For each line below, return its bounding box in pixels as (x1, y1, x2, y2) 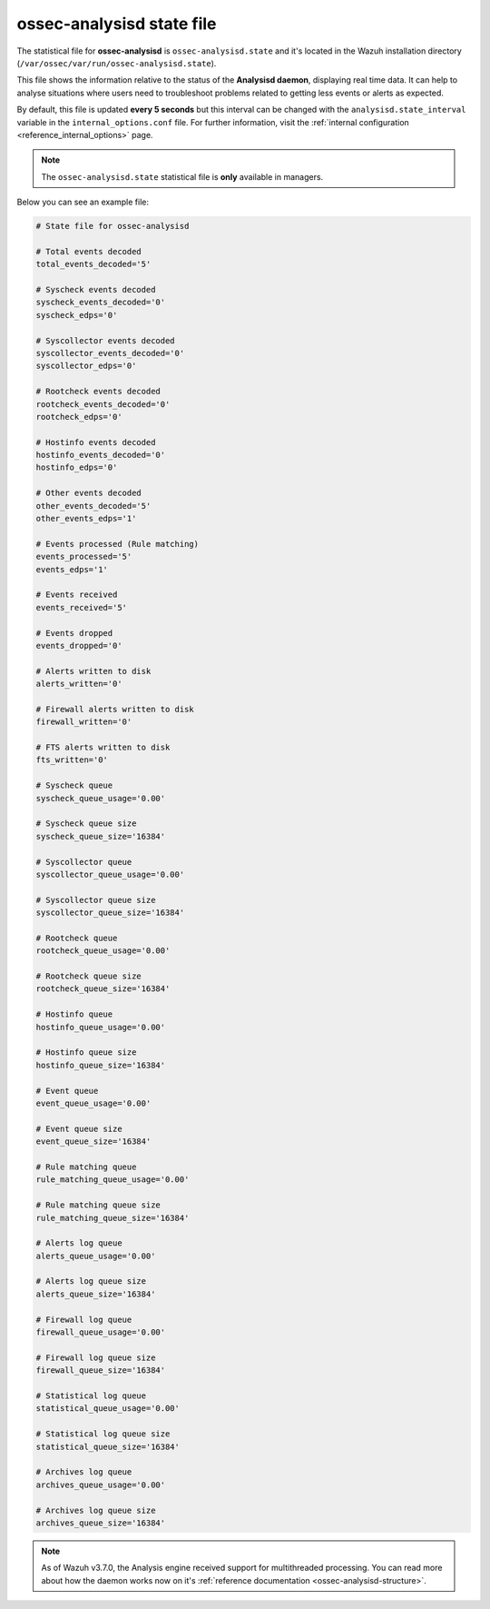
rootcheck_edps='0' (35, 412, 122, 422)
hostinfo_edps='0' (35, 462, 118, 472)
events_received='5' (35, 602, 127, 612)
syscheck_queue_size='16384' (35, 831, 166, 841)
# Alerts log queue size (35, 1276, 147, 1286)
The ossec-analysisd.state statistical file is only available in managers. (41, 171, 324, 182)
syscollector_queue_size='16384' (35, 908, 185, 918)
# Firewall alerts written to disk (35, 704, 194, 714)
